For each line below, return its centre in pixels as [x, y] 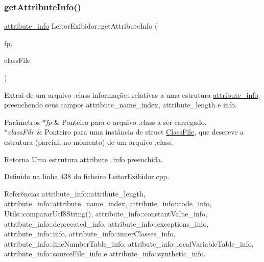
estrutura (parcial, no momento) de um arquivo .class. [89, 141]
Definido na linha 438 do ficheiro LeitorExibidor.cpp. [87, 176]
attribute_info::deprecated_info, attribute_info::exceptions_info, [106, 223]
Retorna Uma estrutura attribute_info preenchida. [83, 159]
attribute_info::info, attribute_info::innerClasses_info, [90, 234]
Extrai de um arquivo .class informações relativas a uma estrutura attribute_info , [132, 94]
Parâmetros [22, 122]
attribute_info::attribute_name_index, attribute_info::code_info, [108, 203]
